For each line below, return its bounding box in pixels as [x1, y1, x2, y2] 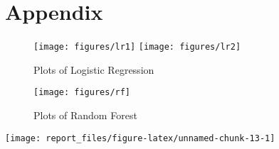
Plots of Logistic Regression [33, 62, 154, 77]
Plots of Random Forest [33, 108, 137, 123]
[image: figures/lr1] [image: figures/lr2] [33, 42, 241, 53]
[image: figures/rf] [33, 87, 131, 98]
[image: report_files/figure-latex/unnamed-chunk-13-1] [5, 133, 275, 143]
